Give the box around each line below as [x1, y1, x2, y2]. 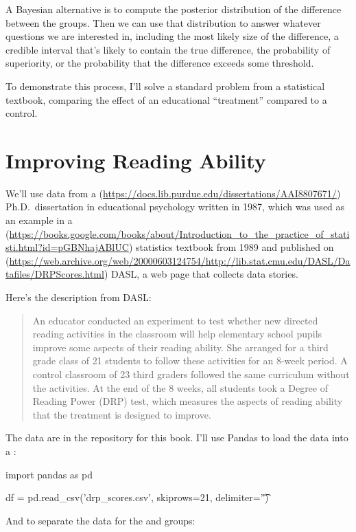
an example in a [5, 213, 73, 228]
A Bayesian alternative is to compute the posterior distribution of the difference [5, 2, 342, 16]
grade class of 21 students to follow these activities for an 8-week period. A [32, 353, 348, 368]
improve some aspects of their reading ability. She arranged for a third [32, 340, 329, 354]
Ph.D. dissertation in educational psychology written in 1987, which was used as [5, 199, 345, 214]
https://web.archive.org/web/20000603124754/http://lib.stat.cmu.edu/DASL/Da [9, 253, 351, 267]
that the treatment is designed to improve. [32, 407, 211, 421]
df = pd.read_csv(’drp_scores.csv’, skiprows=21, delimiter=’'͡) [5, 490, 269, 505]
